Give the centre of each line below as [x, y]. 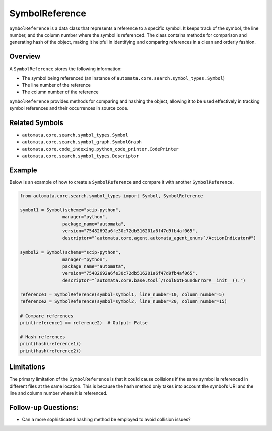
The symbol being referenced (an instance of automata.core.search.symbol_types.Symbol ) [123, 78]
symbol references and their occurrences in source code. [69, 108]
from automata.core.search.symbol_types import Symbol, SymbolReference [112, 196]
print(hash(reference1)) [51, 344]
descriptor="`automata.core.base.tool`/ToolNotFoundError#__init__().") [154, 280]
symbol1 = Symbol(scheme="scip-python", [70, 210]
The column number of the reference [60, 92]
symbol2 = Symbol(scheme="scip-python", [70, 252]
